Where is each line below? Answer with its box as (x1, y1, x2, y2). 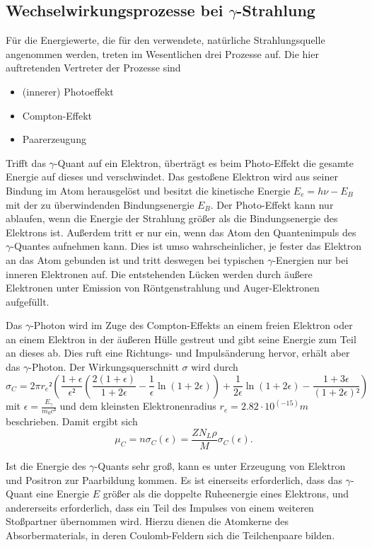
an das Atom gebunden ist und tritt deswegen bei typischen (6, 252, 265, 267)
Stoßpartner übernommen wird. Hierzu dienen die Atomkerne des (6, 514, 289, 529)
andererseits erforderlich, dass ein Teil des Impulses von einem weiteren (6, 500, 314, 514)
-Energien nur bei (272, 252, 349, 267)
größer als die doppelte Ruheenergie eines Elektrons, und (103, 486, 349, 501)
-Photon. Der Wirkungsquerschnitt (28, 359, 179, 374)
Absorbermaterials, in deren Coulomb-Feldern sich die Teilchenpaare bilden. (6, 527, 335, 542)
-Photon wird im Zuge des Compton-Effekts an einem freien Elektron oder (30, 318, 353, 333)
